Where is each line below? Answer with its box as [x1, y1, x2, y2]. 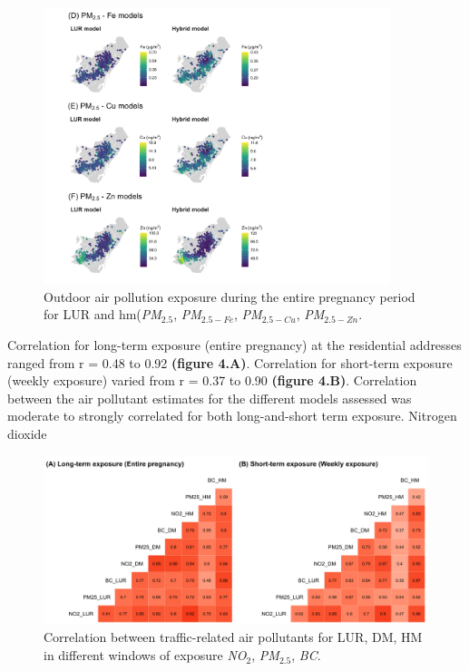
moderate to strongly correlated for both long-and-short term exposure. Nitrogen [7, 406, 457, 425]
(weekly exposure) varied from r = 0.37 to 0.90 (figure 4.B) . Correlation [7, 371, 417, 390]
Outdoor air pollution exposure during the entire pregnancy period [44, 287, 415, 306]
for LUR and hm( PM [44, 305, 161, 324]
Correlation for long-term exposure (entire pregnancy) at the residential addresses [7, 335, 462, 354]
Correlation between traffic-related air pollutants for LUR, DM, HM [44, 627, 423, 647]
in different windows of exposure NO [44, 646, 247, 665]
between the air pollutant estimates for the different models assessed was [7, 388, 412, 407]
